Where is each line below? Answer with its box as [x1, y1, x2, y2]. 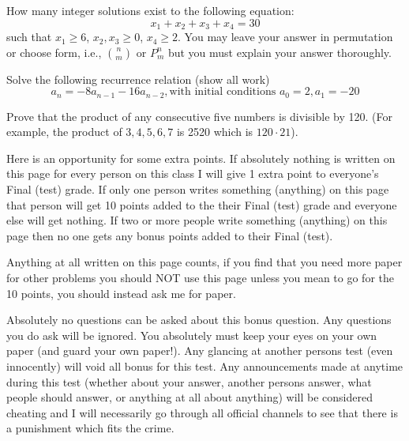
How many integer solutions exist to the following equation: [6, 2, 295, 18]
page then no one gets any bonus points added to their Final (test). [6, 227, 333, 243]
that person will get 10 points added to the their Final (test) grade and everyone [6, 196, 397, 213]
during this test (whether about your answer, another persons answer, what [6, 373, 372, 390]
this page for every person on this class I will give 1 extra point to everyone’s [6, 165, 379, 182]
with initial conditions [169, 86, 276, 98]
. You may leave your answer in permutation [178, 28, 393, 45]
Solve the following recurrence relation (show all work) [6, 70, 270, 87]
